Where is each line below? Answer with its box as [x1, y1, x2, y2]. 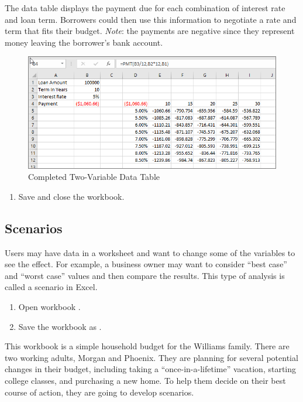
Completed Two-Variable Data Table [28, 171, 160, 183]
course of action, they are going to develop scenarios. [5, 386, 194, 398]
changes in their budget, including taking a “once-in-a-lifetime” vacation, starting [5, 363, 297, 375]
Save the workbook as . [18, 320, 102, 332]
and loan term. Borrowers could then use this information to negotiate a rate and [5, 13, 297, 25]
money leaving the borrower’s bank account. [5, 36, 163, 48]
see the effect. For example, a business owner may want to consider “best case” [5, 258, 287, 270]
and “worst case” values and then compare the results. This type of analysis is [5, 269, 285, 281]
